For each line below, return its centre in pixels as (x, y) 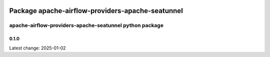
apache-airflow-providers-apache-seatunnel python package (86, 25)
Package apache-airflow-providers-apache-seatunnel (96, 11)
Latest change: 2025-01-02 (37, 48)
